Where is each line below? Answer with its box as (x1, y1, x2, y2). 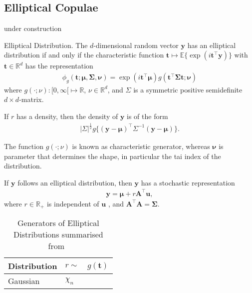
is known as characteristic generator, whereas (72, 140, 210, 151)
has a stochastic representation (141, 177, 235, 187)
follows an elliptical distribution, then (17, 177, 132, 187)
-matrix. (19, 94, 44, 104)
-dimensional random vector (93, 39, 179, 50)
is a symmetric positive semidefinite (133, 84, 243, 94)
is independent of (46, 198, 99, 208)
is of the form (127, 111, 168, 121)
